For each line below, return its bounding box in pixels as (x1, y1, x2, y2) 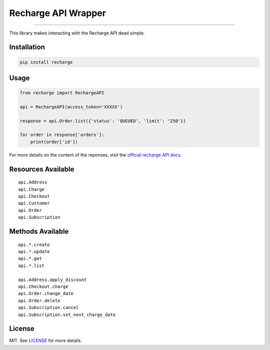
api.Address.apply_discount (18, 276, 87, 282)
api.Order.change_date (18, 290, 74, 296)
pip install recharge (19, 59, 73, 65)
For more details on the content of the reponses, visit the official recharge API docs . (9, 151, 182, 157)
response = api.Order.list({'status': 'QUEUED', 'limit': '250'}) (19, 118, 186, 123)
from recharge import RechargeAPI (19, 90, 104, 96)
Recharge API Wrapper (9, 7, 106, 18)
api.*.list (18, 262, 45, 268)
